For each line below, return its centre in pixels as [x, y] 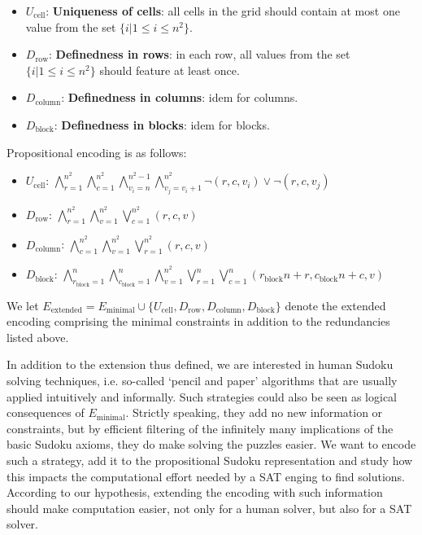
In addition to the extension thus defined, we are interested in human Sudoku [200, 364]
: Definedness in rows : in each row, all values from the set [199, 54]
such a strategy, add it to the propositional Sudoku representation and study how [210, 460]
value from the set [71, 26]
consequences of [46, 412]
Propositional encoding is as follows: [97, 152]
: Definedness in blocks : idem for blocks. [162, 124]
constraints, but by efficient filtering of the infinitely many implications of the [200, 428]
